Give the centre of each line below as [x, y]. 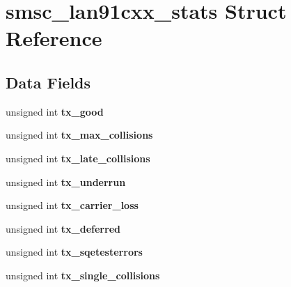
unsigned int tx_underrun [66, 181]
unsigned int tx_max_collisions [79, 135]
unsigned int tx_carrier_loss [72, 205]
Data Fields [48, 82]
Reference [54, 38]
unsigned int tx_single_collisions [83, 275]
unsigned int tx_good [55, 111]
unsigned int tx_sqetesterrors [74, 252]
